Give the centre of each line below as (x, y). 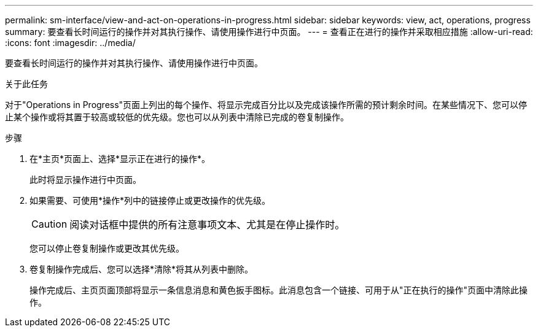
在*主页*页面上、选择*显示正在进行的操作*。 (120, 159)
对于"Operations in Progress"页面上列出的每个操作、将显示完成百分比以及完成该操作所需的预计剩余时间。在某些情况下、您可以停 (266, 105)
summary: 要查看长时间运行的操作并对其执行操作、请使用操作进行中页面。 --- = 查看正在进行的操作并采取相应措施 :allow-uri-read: (269, 32)
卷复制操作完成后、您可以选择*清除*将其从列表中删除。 (142, 269)
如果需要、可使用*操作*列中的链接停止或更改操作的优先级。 (150, 200)
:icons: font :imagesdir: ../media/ (70, 43)
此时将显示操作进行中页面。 (85, 180)
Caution (49, 224)
